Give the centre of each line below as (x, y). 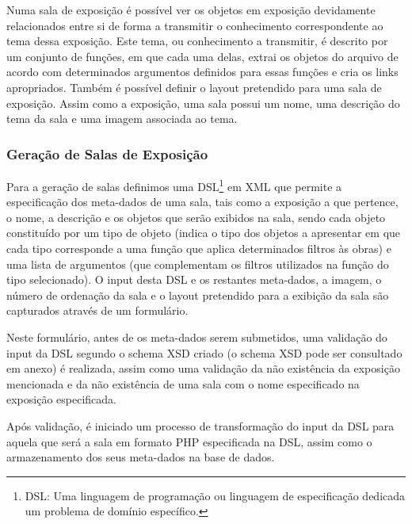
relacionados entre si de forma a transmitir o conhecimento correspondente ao (195, 25)
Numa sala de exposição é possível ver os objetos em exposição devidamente (191, 10)
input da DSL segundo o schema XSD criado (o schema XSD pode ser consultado (204, 352)
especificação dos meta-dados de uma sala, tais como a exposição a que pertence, (202, 202)
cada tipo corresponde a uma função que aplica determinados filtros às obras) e (199, 248)
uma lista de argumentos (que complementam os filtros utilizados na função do (198, 264)
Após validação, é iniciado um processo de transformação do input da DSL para (200, 425)
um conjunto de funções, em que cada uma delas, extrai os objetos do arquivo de (202, 56)
